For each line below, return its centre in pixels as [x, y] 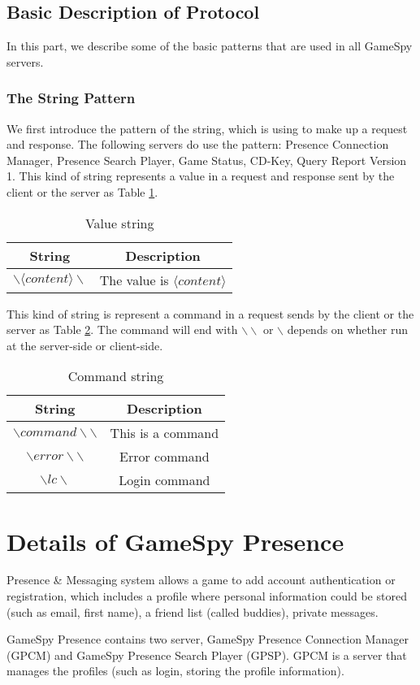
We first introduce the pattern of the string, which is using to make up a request [207, 128]
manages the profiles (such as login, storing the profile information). [175, 671]
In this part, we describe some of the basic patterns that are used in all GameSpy [210, 46]
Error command [165, 457]
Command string [116, 376]
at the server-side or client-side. [85, 345]
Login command [165, 480]
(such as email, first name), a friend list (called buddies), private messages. [193, 611]
